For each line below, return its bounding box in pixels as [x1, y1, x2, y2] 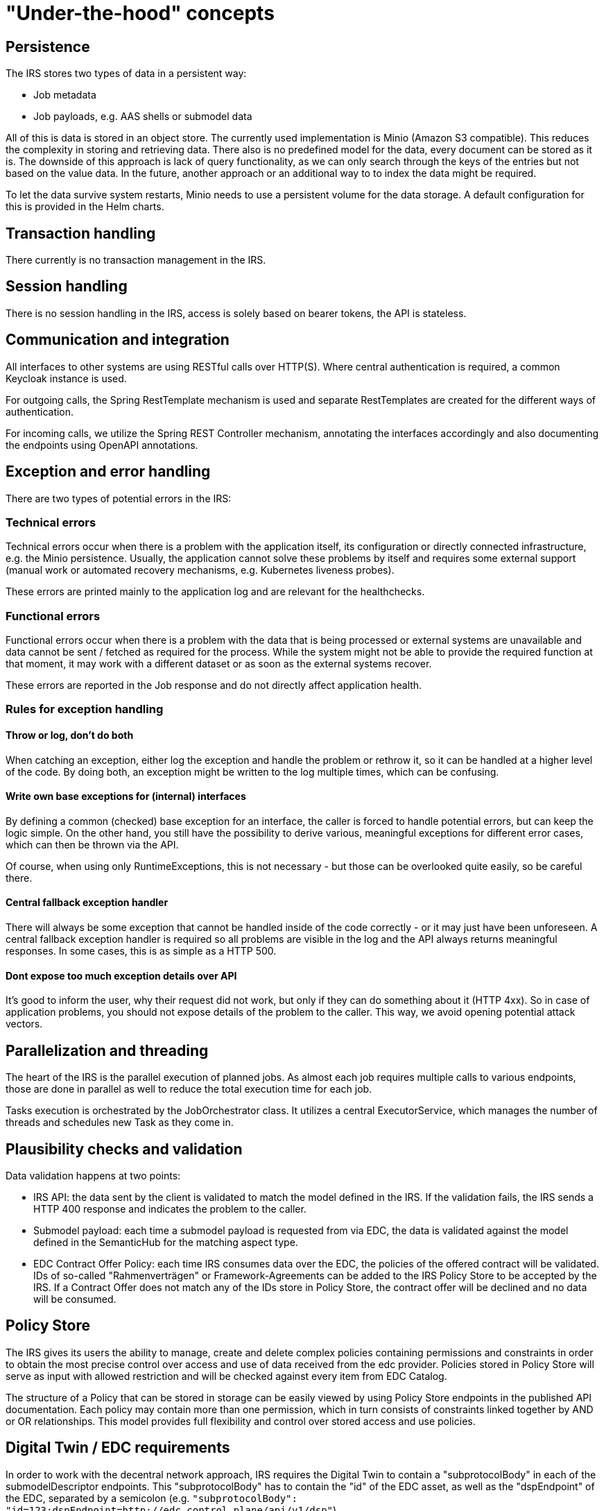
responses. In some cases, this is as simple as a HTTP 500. [6, 945, 277, 957]
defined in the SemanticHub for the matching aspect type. [33, 1236, 298, 1248]
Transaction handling [6, 224, 156, 242]
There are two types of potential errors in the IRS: [6, 492, 232, 504]
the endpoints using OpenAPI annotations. [6, 438, 198, 451]
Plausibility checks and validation [6, 1140, 243, 1158]
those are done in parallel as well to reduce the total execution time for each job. [6, 1083, 372, 1095]
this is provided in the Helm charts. [6, 200, 164, 213]
